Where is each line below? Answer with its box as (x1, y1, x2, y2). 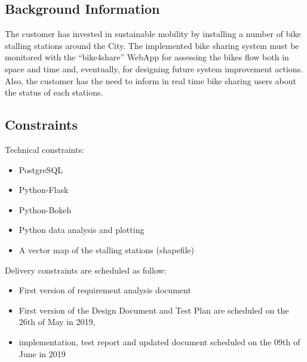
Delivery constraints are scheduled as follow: (5, 263, 167, 276)
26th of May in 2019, (19, 315, 96, 328)
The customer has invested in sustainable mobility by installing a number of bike (5, 27, 301, 40)
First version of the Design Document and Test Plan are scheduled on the (19, 303, 289, 316)
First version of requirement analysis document (19, 284, 191, 296)
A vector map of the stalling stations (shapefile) (19, 243, 194, 256)
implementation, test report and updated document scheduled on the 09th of (19, 335, 300, 348)
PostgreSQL (19, 163, 63, 176)
